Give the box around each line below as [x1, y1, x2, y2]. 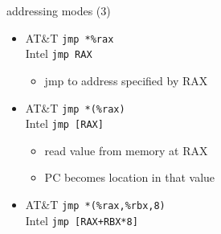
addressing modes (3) [6, 2, 111, 18]
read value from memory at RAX [44, 142, 208, 158]
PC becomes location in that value [44, 169, 215, 186]
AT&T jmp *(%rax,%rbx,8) [25, 196, 166, 212]
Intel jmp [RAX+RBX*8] [25, 211, 138, 228]
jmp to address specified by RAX [44, 72, 208, 88]
